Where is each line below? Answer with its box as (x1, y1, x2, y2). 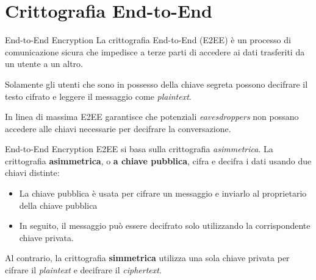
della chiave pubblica (19, 198, 98, 211)
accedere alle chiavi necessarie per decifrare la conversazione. (5, 122, 231, 135)
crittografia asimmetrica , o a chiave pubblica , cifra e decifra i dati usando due (5, 154, 312, 167)
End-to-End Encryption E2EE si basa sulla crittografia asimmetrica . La (5, 142, 273, 155)
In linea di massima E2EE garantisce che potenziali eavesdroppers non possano (5, 110, 299, 123)
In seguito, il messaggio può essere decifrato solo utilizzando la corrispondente (19, 219, 311, 232)
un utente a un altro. (5, 57, 84, 70)
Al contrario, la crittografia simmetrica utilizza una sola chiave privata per (5, 251, 290, 264)
